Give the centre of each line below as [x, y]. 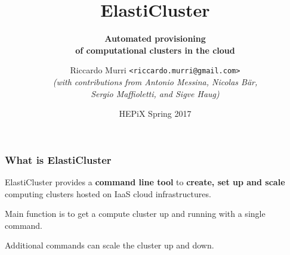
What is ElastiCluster [58, 159]
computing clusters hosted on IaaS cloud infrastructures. [108, 193]
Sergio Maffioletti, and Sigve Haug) [155, 93]
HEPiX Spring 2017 [155, 113]
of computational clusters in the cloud [155, 50]
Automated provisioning [155, 38]
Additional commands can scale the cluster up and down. [109, 245]
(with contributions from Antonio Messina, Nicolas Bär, [155, 81]
